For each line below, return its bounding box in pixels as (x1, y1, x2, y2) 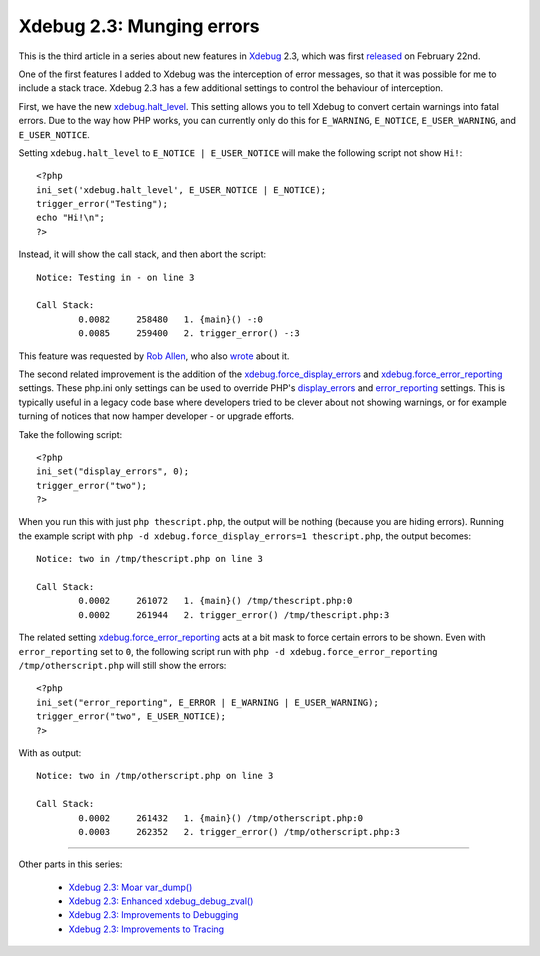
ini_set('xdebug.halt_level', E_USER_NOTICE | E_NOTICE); (36, 184, 327, 195)
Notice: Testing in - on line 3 (36, 271, 195, 283)
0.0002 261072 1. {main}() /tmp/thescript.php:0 (78, 595, 353, 607)
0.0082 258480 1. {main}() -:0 (78, 313, 264, 325)
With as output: (18, 746, 82, 759)
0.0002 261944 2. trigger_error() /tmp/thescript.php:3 (78, 609, 390, 620)
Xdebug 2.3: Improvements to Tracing (68, 923, 225, 935)
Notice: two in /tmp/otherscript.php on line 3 (36, 770, 274, 782)
